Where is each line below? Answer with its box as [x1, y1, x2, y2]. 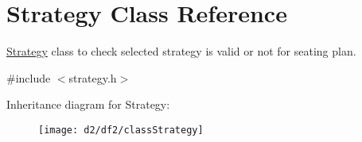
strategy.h [68, 69, 117, 86]
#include [6, 69, 51, 86]
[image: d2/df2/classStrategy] [38, 124, 204, 136]
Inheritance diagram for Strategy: [6, 96, 170, 113]
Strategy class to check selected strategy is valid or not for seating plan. [6, 43, 356, 59]
